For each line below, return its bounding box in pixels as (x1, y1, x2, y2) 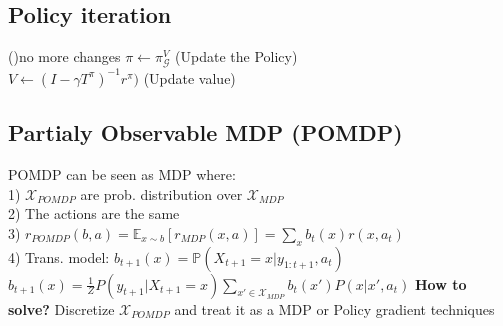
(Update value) (143, 67, 236, 88)
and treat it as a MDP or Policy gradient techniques (174, 298, 495, 319)
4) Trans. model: (8, 246, 110, 267)
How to (415, 273, 467, 294)
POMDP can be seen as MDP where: (8, 164, 236, 185)
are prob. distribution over (80, 183, 243, 204)
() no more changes (8, 46, 121, 67)
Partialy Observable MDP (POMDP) (8, 117, 403, 148)
